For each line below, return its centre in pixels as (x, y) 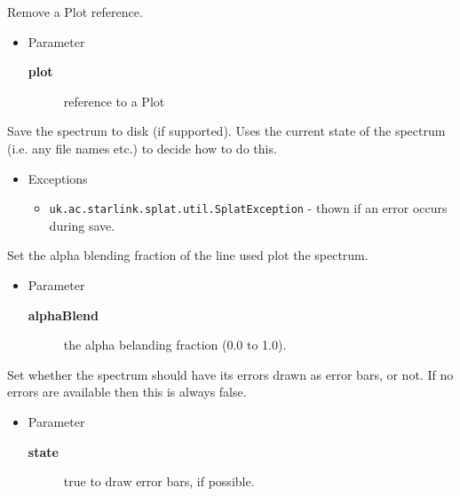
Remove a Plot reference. (75, 12)
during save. (82, 225)
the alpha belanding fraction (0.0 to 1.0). (175, 345)
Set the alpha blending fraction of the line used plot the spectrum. (188, 255)
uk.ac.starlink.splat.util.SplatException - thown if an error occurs (248, 208)
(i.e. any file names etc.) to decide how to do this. (142, 148)
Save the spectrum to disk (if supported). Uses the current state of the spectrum (226, 131)
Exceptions (58, 178)
